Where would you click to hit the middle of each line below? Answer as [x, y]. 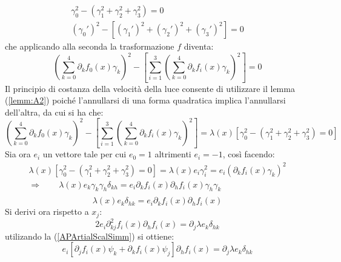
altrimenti [173, 154]
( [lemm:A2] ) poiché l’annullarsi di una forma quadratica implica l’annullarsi [145, 100]
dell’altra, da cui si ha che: [54, 112]
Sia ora [18, 154]
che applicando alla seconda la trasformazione [90, 46]
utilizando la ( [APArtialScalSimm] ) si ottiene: [90, 236]
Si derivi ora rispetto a [47, 211]
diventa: [199, 46]
